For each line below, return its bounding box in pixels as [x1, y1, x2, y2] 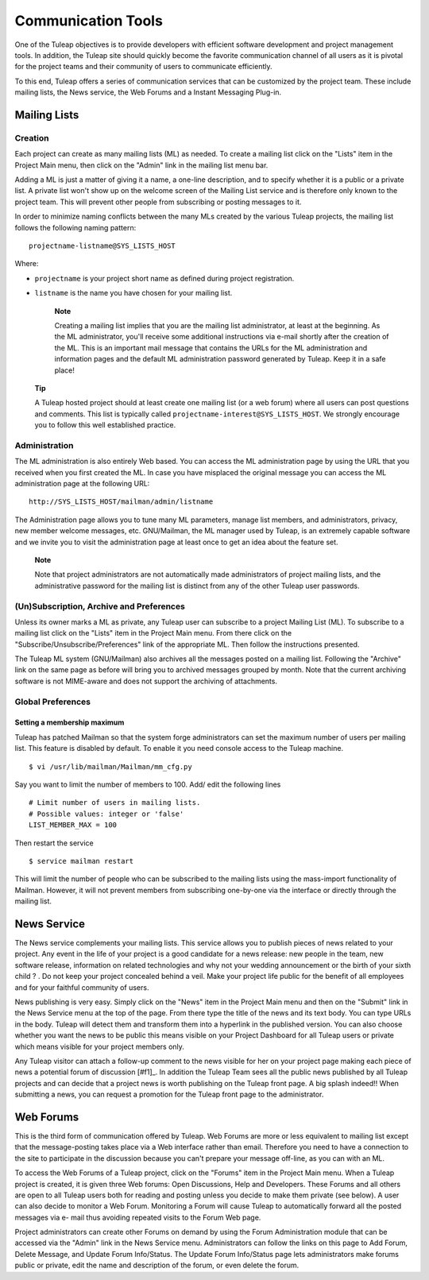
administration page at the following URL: [14, 479, 150, 488]
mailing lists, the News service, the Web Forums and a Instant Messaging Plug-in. [14, 87, 282, 97]
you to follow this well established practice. [34, 420, 176, 430]
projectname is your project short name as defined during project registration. [34, 273, 295, 283]
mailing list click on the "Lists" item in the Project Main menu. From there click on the [14, 628, 292, 638]
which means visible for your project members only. [14, 1042, 184, 1051]
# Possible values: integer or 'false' [29, 809, 184, 818]
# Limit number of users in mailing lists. [29, 799, 201, 807]
